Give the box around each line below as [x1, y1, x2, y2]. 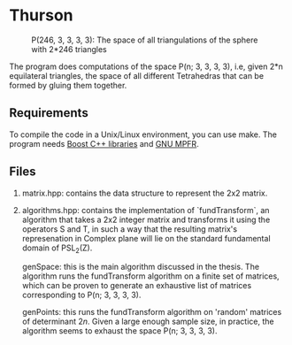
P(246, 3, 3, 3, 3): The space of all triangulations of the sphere [31, 34, 258, 45]
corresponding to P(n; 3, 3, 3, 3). [21, 289, 142, 301]
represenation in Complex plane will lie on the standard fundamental [21, 233, 272, 243]
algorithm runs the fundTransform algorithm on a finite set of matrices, [21, 271, 280, 281]
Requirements [9, 105, 88, 120]
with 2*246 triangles [31, 43, 108, 54]
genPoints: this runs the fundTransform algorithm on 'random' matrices [21, 307, 282, 318]
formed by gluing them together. [9, 80, 127, 90]
